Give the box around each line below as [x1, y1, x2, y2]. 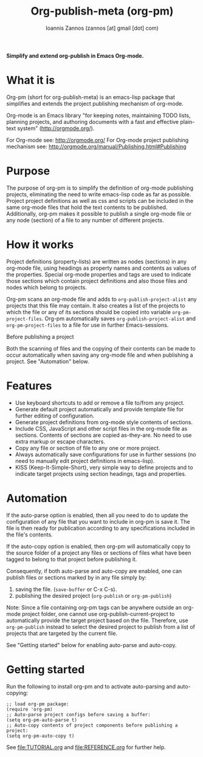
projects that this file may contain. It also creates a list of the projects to [6, 302, 185, 309]
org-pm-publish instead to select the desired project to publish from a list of [6, 623, 196, 630]
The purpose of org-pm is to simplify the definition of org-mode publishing [6, 184, 193, 191]
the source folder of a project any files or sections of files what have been [6, 549, 191, 557]
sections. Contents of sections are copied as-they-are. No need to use [15, 431, 192, 439]
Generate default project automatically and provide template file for [15, 405, 184, 413]
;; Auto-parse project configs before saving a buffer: [6, 711, 151, 718]
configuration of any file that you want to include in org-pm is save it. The [6, 518, 190, 525]
